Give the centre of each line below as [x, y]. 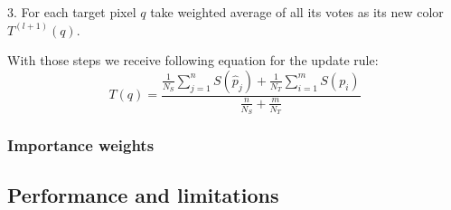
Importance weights [81, 144]
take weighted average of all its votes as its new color [297, 12]
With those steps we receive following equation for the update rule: [193, 60]
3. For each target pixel [72, 12]
